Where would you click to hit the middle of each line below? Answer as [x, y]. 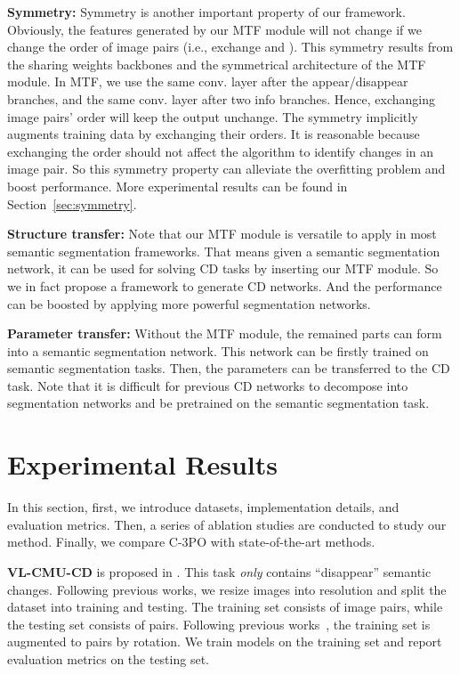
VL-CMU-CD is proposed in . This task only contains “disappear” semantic [219, 571]
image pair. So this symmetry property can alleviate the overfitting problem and [226, 169]
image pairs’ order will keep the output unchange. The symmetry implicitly [213, 116]
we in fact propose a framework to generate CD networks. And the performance [225, 285]
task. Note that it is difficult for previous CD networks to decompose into [208, 385]
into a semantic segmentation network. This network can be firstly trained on [218, 350]
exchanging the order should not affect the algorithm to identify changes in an [221, 151]
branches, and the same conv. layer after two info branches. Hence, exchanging [222, 98]
